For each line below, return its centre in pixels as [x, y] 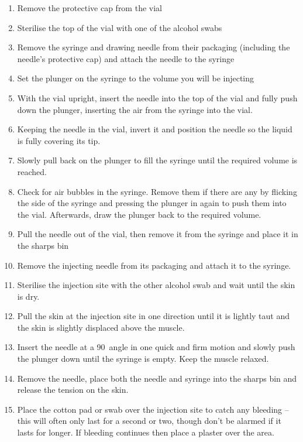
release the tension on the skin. [73, 390]
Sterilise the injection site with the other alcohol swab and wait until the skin [156, 285]
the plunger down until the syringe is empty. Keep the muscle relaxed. [143, 359]
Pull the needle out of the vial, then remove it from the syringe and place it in [158, 234]
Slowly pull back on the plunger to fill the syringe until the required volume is [157, 160]
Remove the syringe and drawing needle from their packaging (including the [154, 47]
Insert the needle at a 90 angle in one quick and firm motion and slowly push [156, 347]
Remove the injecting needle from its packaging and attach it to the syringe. [154, 265]
